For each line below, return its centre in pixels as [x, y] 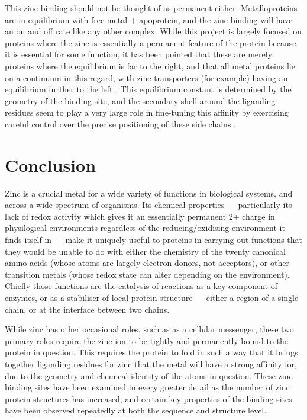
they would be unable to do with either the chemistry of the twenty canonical [145, 251]
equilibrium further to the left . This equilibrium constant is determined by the [148, 89]
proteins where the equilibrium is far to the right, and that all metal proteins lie [150, 65]
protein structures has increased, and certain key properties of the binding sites [148, 398]
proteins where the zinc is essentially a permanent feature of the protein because [151, 42]
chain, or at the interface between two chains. [87, 309]
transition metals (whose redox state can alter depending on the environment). [147, 274]
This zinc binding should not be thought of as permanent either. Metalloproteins [151, 8]
